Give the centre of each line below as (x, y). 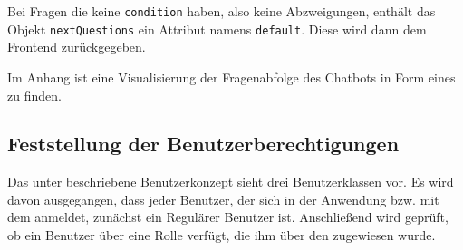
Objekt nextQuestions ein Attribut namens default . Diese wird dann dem (217, 29)
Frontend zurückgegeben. (77, 47)
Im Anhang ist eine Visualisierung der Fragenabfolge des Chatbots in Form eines (231, 77)
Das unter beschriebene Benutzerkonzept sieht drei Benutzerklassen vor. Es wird (231, 182)
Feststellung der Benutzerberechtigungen (203, 144)
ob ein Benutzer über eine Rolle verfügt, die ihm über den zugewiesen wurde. (222, 235)
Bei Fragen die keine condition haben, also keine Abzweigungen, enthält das (222, 11)
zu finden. (34, 95)
